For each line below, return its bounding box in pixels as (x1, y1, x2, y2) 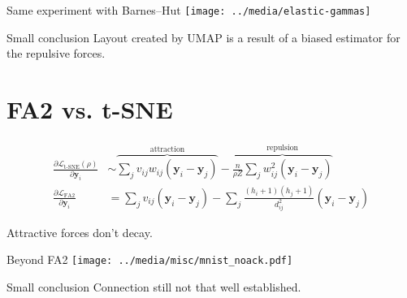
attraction (149, 145, 185, 153)
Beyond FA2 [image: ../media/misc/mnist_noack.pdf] (6, 251, 293, 268)
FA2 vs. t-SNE (6, 93, 173, 126)
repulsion (266, 143, 299, 152)
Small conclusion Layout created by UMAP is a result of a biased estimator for (6, 28, 401, 45)
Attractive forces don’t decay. (6, 223, 153, 240)
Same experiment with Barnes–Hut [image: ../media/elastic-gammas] (6, 2, 371, 18)
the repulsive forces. (6, 45, 106, 62)
